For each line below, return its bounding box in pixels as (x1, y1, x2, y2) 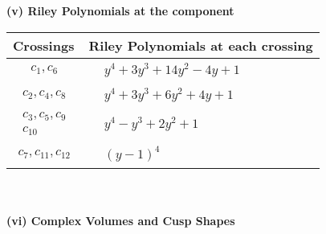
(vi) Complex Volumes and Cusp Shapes (6, 211, 235, 228)
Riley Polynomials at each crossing (88, 35, 313, 55)
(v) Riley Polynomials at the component (6, 2, 234, 18)
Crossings (13, 35, 75, 55)
